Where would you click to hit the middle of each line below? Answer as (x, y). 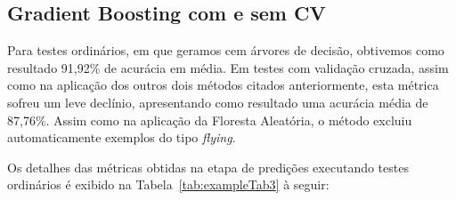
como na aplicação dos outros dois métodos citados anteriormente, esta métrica (223, 85)
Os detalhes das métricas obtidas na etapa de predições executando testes (208, 167)
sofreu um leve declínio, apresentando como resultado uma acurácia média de (218, 102)
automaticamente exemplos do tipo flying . (122, 137)
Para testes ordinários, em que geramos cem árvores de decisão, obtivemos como (226, 50)
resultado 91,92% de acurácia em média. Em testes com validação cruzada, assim (228, 67)
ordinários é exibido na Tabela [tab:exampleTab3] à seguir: (168, 184)
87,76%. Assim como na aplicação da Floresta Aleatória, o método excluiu (210, 120)
